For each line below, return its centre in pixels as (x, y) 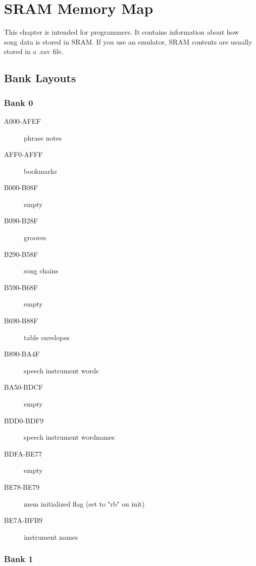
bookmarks (41, 171)
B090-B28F (21, 221)
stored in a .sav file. (34, 51)
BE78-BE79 (22, 487)
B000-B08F (21, 187)
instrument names (51, 537)
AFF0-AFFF (24, 154)
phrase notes (43, 137)
